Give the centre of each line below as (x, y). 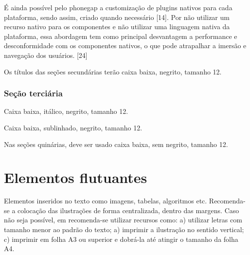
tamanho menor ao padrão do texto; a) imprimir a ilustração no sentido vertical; (124, 229)
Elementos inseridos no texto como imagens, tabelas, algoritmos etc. (106, 201)
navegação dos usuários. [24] (46, 55)
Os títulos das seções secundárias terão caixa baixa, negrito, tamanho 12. (113, 71)
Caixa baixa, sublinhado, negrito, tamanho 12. (73, 127)
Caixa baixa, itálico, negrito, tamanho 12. (66, 111)
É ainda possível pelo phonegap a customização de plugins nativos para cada (118, 7)
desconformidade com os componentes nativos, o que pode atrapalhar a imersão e (125, 46)
